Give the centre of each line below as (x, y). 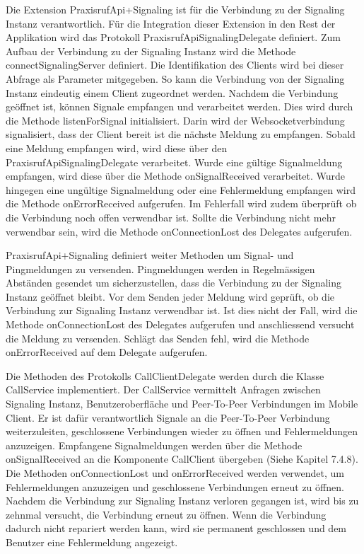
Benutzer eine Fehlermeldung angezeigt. (92, 542)
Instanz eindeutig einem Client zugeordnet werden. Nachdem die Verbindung (172, 92)
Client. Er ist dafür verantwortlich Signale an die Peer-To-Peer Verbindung (168, 417)
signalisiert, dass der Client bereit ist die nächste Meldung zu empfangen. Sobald (181, 134)
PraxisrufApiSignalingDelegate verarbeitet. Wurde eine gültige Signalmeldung (174, 162)
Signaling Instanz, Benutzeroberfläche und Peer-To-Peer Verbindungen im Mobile (182, 404)
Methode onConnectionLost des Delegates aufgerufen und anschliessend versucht (180, 324)
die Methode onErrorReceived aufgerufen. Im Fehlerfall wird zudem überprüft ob (181, 203)
